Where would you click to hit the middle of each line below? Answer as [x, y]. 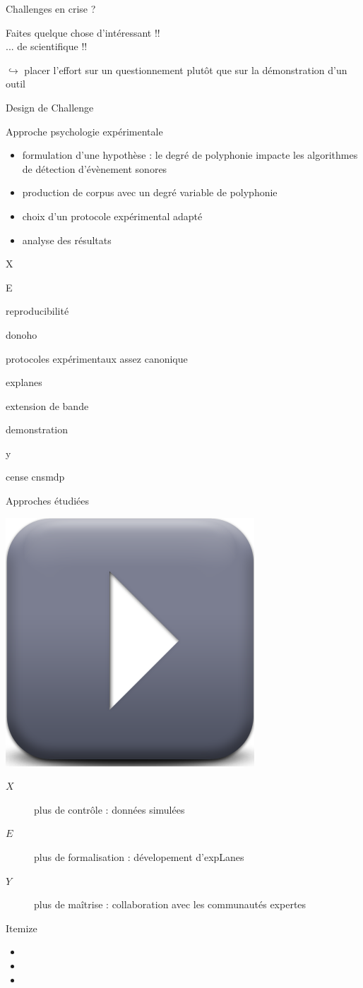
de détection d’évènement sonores [95, 168]
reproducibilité [37, 311]
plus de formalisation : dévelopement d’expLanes [139, 857]
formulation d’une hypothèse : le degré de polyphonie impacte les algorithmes [190, 155]
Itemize [22, 928]
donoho [22, 334]
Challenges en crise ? [51, 8]
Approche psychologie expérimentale [84, 131]
